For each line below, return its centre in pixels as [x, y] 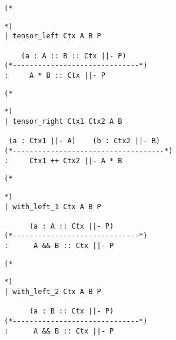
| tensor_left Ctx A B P [53, 36]
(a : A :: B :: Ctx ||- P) [74, 56]
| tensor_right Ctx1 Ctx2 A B [63, 121]
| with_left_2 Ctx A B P [53, 292]
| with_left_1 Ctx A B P [53, 207]
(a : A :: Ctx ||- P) [72, 226]
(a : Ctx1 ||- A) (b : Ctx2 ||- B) [84, 141]
